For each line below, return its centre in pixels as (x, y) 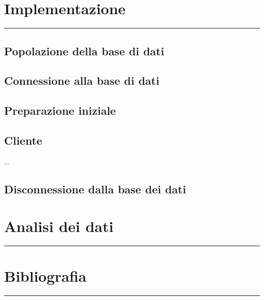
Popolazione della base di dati (84, 51)
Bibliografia (45, 276)
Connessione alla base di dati (82, 80)
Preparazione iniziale (60, 110)
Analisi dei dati (59, 226)
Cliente (23, 140)
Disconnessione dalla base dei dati (95, 189)
